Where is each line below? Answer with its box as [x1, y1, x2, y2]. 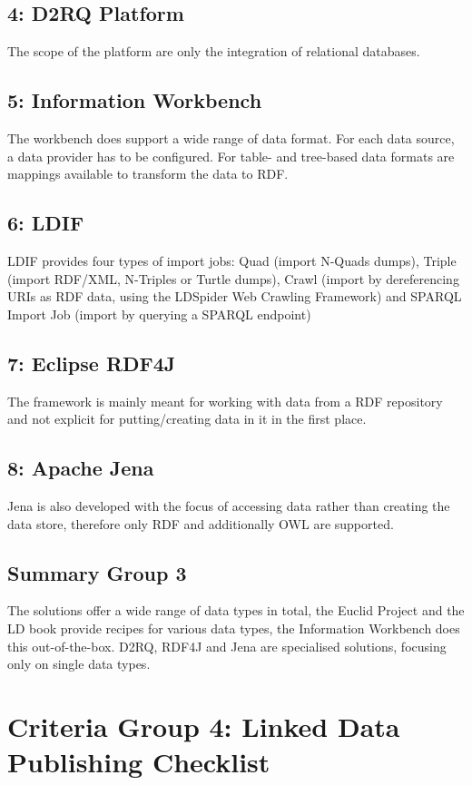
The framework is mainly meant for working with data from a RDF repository [7, 391, 443, 410]
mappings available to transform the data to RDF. [7, 164, 289, 183]
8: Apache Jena [7, 454, 154, 482]
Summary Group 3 [7, 558, 187, 586]
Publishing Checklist [7, 743, 270, 780]
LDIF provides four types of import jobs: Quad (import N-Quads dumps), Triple [7, 250, 457, 270]
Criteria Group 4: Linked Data [7, 707, 400, 744]
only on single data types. [7, 654, 151, 673]
